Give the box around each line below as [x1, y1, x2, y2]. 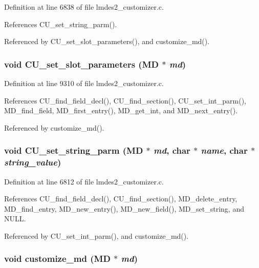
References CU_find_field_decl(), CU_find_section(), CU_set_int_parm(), [4, 95, 247, 106]
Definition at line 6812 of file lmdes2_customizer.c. [4, 176, 164, 187]
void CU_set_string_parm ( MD [4, 144, 143, 157]
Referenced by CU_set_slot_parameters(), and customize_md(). [4, 36, 210, 47]
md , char [154, 144, 190, 157]
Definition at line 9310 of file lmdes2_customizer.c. [4, 78, 164, 88]
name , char [201, 144, 248, 157]
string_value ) [4, 156, 61, 169]
